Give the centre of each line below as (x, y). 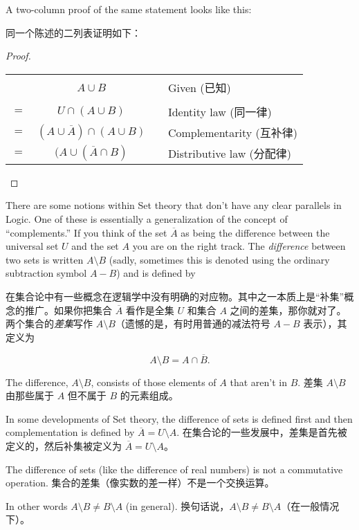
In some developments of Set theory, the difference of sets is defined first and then (179, 418)
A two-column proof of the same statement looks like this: (129, 9)
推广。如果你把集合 (68, 310)
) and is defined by (156, 273)
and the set (95, 246)
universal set (32, 246)
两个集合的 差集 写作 (49, 323)
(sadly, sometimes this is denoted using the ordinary (219, 259)
